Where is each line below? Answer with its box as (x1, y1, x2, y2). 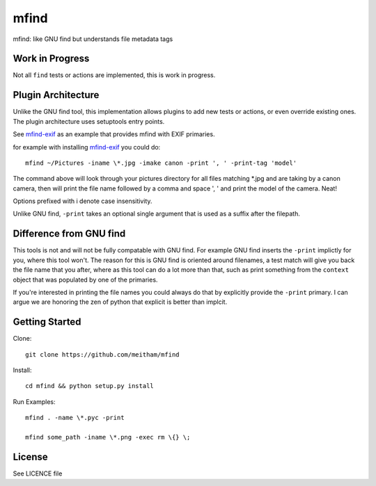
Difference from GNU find (13, 228, 126, 240)
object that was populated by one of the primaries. (13, 275, 158, 284)
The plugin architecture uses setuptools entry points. (13, 117, 165, 125)
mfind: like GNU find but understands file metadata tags (13, 35, 173, 43)
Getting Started (13, 316, 81, 328)
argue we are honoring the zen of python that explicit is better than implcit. (13, 298, 228, 306)
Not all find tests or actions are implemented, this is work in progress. (13, 71, 216, 79)
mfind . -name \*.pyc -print (25, 414, 125, 422)
